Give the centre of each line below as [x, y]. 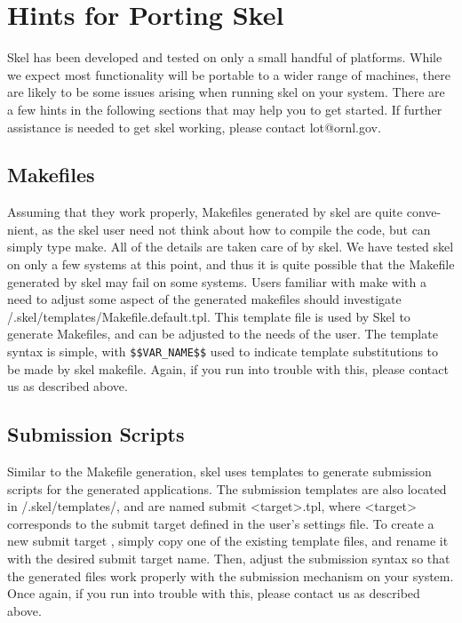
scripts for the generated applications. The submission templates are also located [227, 488]
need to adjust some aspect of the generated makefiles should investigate [204, 299]
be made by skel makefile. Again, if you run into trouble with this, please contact [228, 368]
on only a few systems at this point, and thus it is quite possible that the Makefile [231, 264]
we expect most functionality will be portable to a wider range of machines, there [229, 74]
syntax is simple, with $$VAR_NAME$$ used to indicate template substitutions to [223, 351]
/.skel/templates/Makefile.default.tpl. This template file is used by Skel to [209, 316]
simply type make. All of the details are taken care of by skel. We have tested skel [231, 247]
